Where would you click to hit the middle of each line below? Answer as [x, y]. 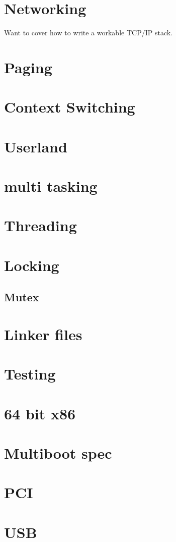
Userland [36, 146]
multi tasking [51, 186]
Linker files [43, 334]
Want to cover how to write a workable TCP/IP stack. [88, 33]
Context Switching [70, 107]
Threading [40, 225]
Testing [30, 374]
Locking [32, 265]
